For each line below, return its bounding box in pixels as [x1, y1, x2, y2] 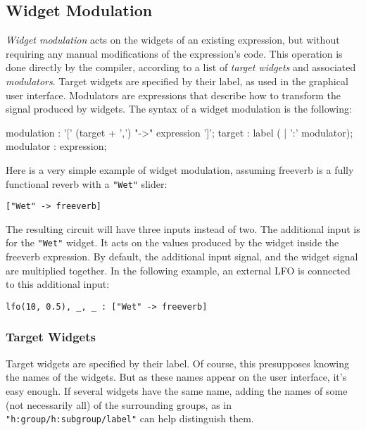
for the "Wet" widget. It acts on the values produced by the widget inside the [6, 235, 339, 250]
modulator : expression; [6, 139, 107, 153]
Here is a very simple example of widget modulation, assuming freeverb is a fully [6, 162, 354, 177]
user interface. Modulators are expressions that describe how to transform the [6, 87, 341, 102]
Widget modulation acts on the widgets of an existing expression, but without [6, 32, 340, 47]
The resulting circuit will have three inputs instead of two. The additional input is [6, 221, 360, 236]
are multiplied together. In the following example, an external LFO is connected [6, 263, 351, 277]
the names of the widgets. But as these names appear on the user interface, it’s [6, 369, 347, 384]
